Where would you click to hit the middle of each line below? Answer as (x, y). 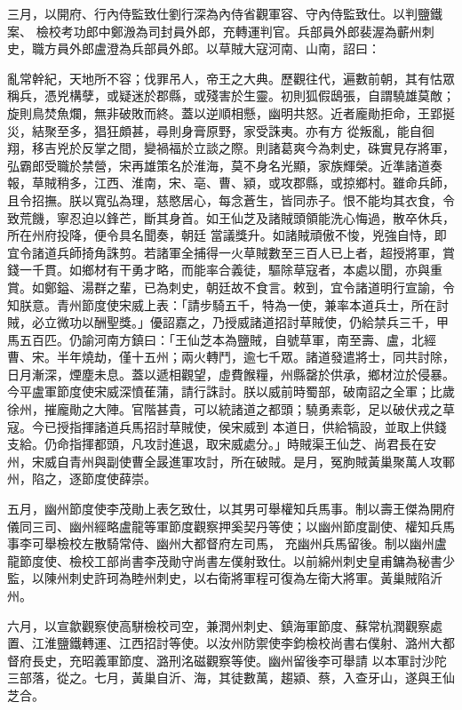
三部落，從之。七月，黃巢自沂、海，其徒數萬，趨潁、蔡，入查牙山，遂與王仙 (231, 678)
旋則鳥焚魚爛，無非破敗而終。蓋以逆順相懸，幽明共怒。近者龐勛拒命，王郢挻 (231, 112)
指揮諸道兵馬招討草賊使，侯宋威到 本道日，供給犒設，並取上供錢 (258, 426)
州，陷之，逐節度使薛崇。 (82, 479)
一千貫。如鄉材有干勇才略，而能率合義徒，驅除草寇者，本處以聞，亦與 (224, 270)
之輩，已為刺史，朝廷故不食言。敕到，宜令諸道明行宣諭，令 (280, 287)
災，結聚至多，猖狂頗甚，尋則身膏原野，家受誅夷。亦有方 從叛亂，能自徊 (221, 130)
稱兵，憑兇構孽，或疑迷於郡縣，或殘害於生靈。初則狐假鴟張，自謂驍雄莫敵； (231, 96)
